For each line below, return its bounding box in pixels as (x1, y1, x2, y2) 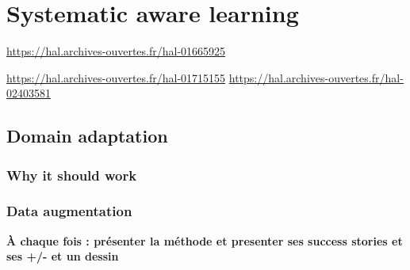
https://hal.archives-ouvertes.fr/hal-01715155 (6, 69, 226, 86)
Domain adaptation (6, 124, 168, 148)
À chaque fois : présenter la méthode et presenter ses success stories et (6, 232, 403, 249)
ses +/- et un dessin (6, 248, 119, 264)
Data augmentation (6, 201, 132, 221)
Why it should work (6, 165, 137, 184)
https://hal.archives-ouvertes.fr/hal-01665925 (6, 43, 226, 59)
